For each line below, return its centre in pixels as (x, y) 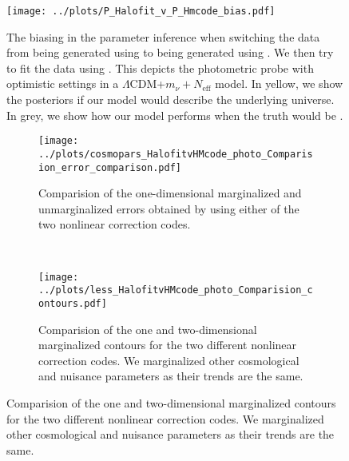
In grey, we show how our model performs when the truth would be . (175, 115)
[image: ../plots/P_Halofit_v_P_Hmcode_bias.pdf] (141, 11)
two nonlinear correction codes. (115, 224)
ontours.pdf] (73, 303)
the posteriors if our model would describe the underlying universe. (171, 99)
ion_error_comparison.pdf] (110, 167)
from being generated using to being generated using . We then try (170, 52)
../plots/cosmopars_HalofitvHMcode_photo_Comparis (176, 154)
